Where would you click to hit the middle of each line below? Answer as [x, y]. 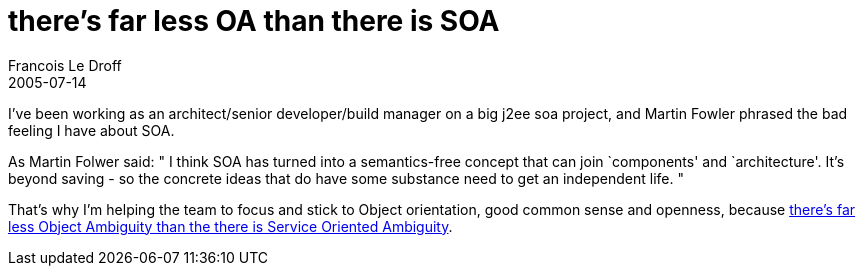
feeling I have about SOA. [91, 130]
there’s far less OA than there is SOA [254, 21]
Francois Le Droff [65, 65]
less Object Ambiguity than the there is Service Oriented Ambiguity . [230, 226]
